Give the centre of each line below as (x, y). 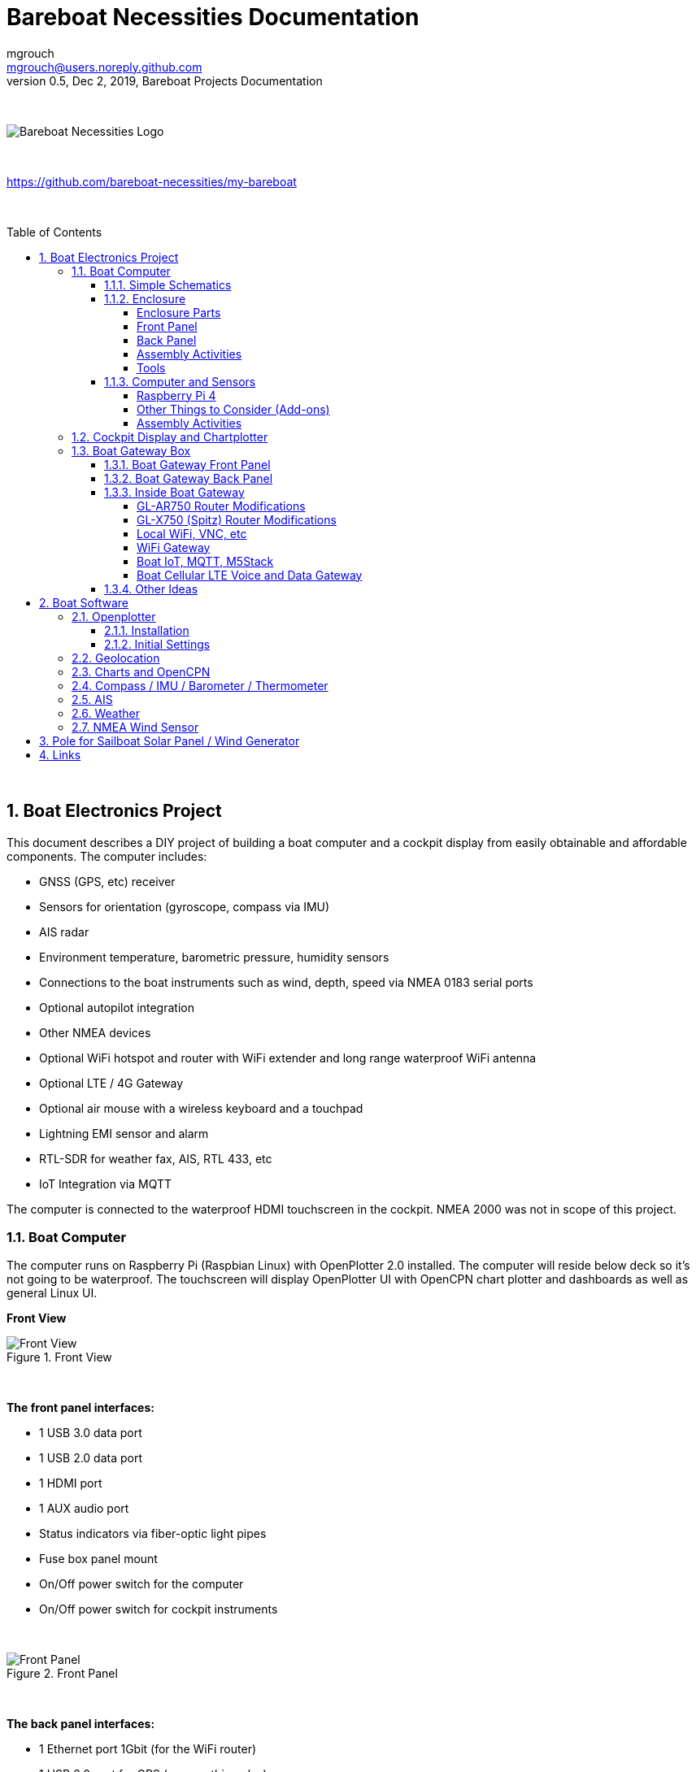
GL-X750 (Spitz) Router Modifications (237, 519)
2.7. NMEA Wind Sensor (135, 727)
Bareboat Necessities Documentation (213, 17)
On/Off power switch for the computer (141, 1584)
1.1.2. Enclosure (145, 298)
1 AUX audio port (84, 1509)
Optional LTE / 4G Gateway (111, 1083)
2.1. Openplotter (114, 616)
